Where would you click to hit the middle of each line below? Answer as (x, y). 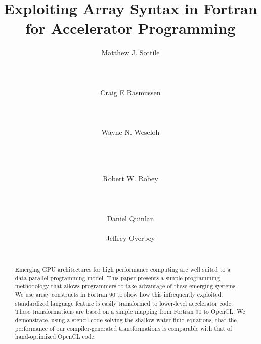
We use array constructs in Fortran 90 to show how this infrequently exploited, (119, 294)
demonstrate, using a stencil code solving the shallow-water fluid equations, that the (126, 319)
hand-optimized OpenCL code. (55, 337)
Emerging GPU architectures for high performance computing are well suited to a (123, 269)
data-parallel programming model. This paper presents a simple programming (117, 277)
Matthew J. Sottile (130, 52)
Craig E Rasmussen (130, 92)
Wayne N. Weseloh (130, 132)
